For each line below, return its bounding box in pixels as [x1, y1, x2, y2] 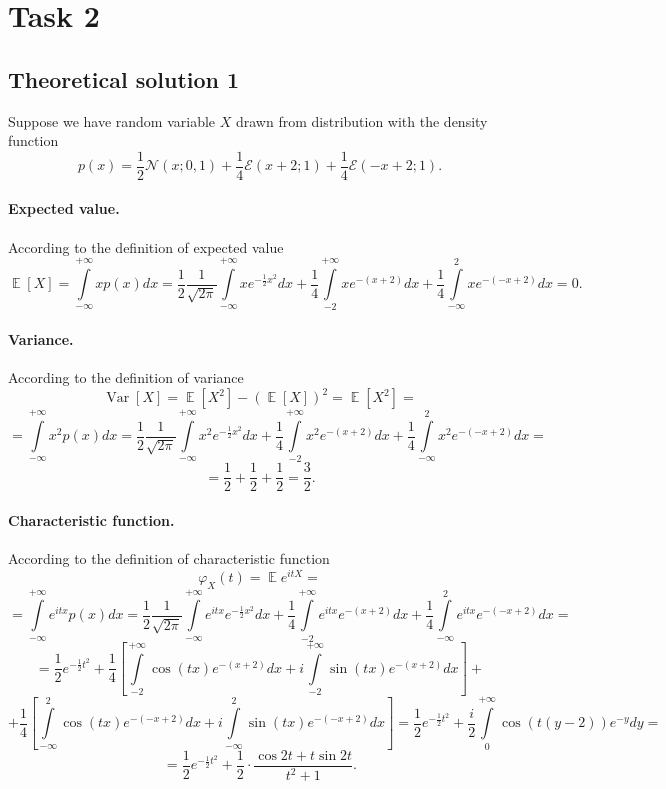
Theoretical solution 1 [8, 63, 240, 94]
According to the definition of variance [8, 367, 244, 388]
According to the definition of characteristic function [8, 548, 330, 569]
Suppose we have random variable [8, 110, 216, 131]
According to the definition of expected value [8, 236, 284, 257]
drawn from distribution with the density [235, 110, 488, 131]
